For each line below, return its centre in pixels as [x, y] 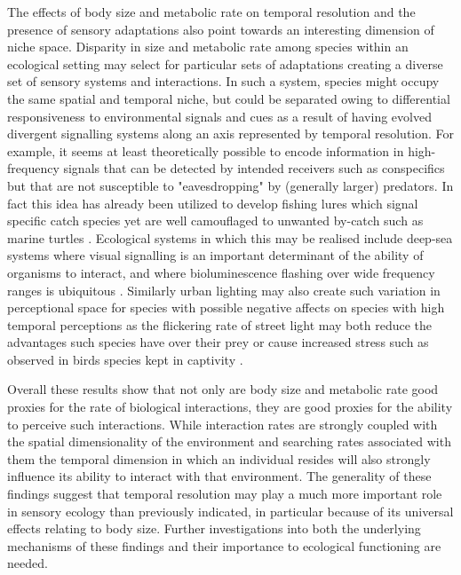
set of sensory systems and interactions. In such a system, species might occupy [223, 81]
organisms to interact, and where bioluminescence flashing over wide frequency [221, 272]
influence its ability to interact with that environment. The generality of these [219, 476]
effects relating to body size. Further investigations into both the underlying [214, 528]
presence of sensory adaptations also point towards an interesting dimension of [221, 29]
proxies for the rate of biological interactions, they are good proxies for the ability [230, 407]
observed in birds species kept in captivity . [125, 359]
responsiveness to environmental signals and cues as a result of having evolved [219, 116]
